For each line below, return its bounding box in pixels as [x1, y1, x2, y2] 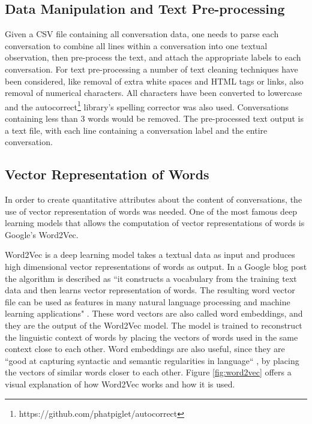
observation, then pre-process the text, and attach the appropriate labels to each [5, 51, 301, 64]
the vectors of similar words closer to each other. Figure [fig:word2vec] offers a [5, 366, 292, 378]
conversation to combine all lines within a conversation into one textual [5, 39, 268, 52]
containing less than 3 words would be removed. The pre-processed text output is [5, 112, 304, 125]
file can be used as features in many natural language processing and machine [5, 295, 290, 308]
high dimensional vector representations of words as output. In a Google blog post [5, 260, 307, 272]
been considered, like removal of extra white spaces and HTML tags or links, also [5, 74, 304, 87]
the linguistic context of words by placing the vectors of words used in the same [5, 330, 298, 343]
